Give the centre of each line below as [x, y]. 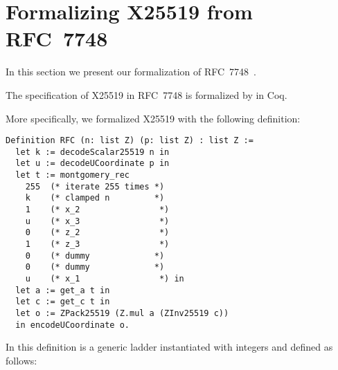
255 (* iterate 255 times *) [95, 186]
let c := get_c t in [63, 302]
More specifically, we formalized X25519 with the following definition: [153, 118]
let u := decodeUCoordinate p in [92, 164]
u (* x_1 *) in [105, 278]
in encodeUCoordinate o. [72, 325]
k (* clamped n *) [95, 198]
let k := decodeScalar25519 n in [92, 152]
